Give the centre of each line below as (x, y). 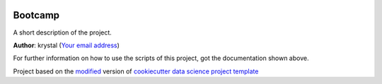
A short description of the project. (63, 32)
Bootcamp (36, 15)
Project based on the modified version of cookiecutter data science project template (136, 71)
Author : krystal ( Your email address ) (66, 45)
